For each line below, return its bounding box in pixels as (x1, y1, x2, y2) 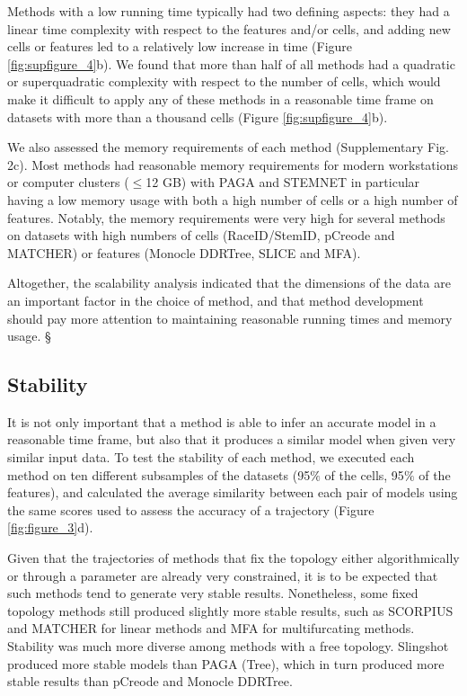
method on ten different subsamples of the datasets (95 (7, 465, 311, 484)
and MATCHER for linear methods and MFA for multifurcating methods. (7, 619, 415, 638)
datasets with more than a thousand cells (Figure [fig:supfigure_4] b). (7, 107, 388, 126)
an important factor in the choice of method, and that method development (7, 290, 424, 309)
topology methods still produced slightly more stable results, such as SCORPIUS (7, 601, 454, 620)
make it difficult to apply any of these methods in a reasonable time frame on (7, 89, 434, 108)
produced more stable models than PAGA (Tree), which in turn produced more (7, 654, 445, 673)
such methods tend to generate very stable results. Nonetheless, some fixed (7, 584, 419, 602)
